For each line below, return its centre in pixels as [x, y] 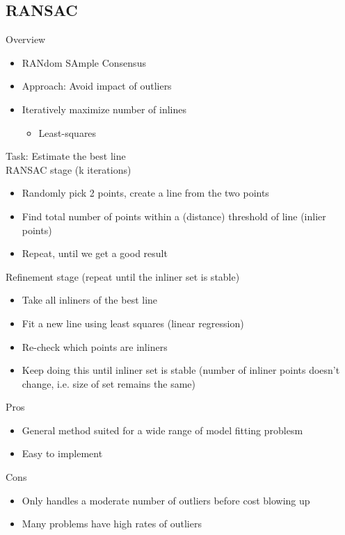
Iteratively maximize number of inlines [104, 109]
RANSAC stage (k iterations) [69, 169]
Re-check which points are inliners [95, 346]
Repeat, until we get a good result [95, 253]
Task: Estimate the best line [66, 156]
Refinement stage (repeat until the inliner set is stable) [123, 276]
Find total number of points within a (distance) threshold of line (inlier [174, 216]
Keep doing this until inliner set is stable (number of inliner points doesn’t [181, 370]
